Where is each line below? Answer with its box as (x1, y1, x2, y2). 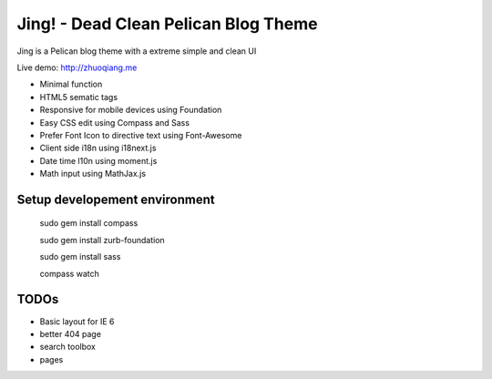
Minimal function (39, 78, 103, 90)
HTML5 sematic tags (39, 91, 118, 102)
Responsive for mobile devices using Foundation (39, 105, 222, 116)
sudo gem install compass (39, 218, 138, 229)
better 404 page (39, 328, 102, 339)
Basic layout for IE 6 (39, 315, 115, 327)
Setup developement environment (16, 191, 215, 207)
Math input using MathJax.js (39, 169, 146, 179)
